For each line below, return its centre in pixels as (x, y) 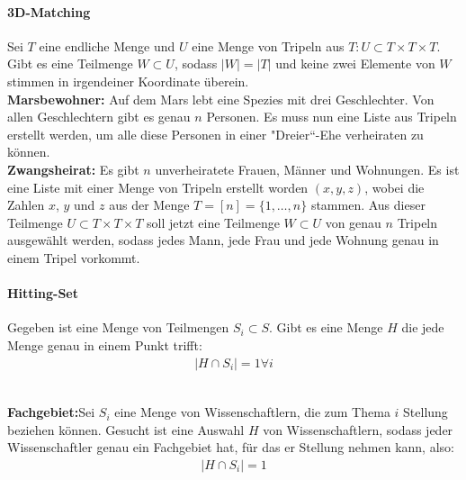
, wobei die (394, 187)
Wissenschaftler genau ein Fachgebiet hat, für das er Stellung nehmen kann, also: (231, 447)
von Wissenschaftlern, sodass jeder (358, 429)
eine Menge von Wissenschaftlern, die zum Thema (252, 412)
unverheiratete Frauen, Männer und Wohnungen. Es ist (307, 169)
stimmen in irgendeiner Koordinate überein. (128, 81)
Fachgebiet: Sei (51, 412)
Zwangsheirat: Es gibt (73, 169)
